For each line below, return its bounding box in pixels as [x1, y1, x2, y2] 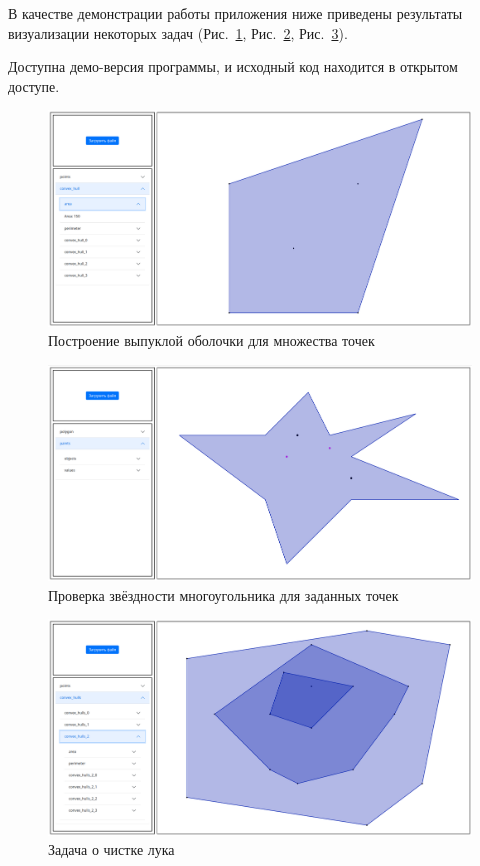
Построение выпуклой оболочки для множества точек [48, 330, 375, 351]
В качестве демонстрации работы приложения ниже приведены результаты [8, 3, 463, 23]
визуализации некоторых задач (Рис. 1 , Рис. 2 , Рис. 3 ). [8, 22, 348, 43]
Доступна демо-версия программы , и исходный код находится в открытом [8, 56, 458, 77]
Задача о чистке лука [48, 839, 175, 860]
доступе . [8, 75, 60, 96]
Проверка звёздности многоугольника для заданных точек [48, 584, 399, 605]
